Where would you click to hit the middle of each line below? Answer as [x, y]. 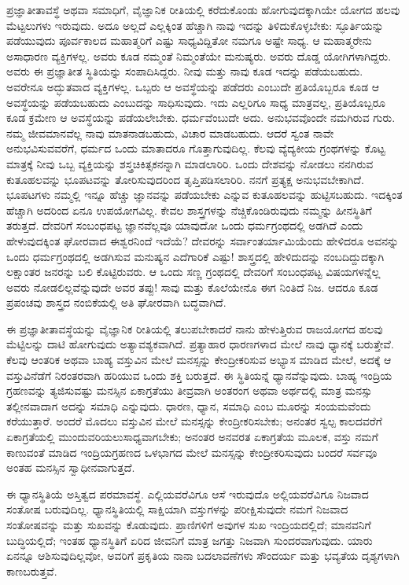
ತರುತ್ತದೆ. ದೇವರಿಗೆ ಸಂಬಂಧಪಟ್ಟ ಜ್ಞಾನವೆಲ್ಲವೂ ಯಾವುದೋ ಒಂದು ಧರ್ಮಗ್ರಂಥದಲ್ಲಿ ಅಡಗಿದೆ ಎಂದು [185, 225]
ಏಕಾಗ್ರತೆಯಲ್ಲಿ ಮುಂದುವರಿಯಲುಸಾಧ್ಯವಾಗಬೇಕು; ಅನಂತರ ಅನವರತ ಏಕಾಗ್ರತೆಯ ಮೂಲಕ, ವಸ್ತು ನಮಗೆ [192, 437]
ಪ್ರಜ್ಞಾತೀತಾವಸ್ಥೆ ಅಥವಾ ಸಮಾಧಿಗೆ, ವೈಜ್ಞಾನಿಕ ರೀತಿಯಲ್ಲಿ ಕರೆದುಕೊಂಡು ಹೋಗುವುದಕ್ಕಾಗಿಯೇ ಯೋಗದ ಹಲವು [203, 9]
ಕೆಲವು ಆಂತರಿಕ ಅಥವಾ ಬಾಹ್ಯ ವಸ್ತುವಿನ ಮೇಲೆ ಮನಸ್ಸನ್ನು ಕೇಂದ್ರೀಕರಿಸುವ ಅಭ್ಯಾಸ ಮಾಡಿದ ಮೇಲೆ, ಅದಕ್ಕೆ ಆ [199, 360]
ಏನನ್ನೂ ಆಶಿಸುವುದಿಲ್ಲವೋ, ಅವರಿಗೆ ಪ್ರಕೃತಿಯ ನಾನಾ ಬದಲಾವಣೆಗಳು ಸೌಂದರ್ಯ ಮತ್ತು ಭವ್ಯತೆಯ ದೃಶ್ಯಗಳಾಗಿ [203, 556]
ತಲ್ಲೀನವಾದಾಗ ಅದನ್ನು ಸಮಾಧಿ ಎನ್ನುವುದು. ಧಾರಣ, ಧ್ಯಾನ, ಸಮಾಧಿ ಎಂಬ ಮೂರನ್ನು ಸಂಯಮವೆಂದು [189, 405]
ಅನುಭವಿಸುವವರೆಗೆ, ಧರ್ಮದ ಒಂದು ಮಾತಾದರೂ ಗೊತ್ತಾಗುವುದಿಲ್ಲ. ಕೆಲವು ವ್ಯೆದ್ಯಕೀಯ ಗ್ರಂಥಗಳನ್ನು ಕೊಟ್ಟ [196, 148]
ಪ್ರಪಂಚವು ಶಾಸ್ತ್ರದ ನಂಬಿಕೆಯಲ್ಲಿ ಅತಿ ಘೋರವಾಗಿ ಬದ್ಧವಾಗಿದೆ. [116, 302]
